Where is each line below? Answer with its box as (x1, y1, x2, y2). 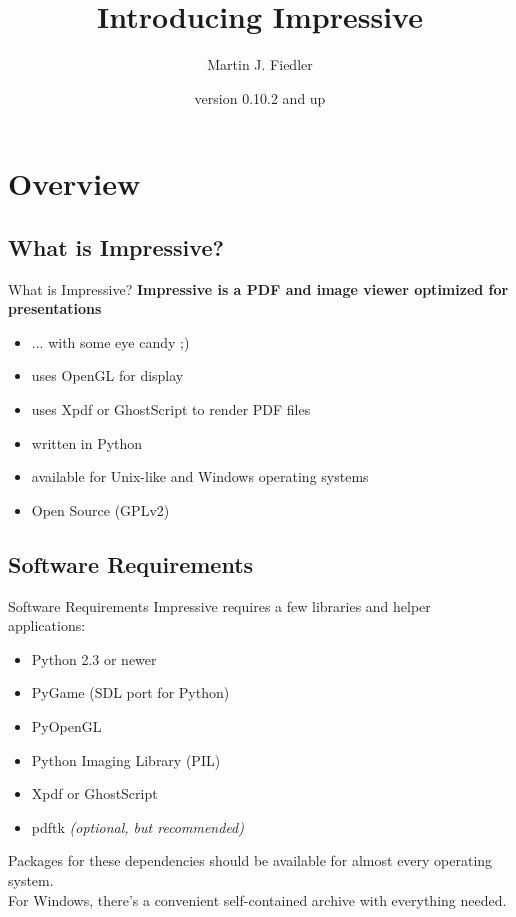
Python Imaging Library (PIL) (31, 749, 221, 770)
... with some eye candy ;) (31, 331, 190, 352)
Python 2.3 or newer (31, 648, 157, 669)
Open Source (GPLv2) (31, 499, 170, 520)
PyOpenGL (31, 716, 102, 737)
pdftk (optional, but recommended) (31, 816, 244, 837)
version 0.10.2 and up (194, 87, 326, 108)
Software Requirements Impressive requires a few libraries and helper (8, 595, 431, 616)
